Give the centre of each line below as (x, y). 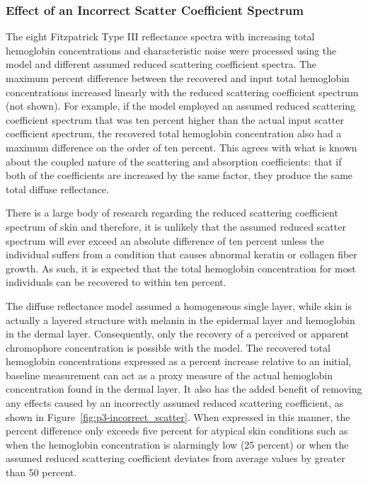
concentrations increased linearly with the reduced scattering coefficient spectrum (182, 92)
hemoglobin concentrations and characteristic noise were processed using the (171, 50)
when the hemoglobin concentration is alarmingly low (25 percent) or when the (177, 444)
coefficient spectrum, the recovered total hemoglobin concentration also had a (174, 133)
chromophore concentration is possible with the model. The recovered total (168, 347)
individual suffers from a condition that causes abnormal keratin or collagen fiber (182, 254)
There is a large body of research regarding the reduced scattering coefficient (172, 213)
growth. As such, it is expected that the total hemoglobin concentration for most (181, 268)
